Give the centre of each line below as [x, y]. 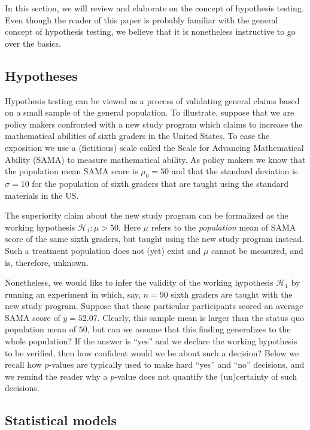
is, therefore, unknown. [47, 262]
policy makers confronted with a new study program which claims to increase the [154, 124]
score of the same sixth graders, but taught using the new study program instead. [155, 239]
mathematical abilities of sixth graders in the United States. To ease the [137, 136]
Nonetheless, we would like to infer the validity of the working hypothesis [139, 282]
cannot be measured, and [257, 250]
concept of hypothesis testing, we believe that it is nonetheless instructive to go [150, 31]
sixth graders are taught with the [232, 294]
